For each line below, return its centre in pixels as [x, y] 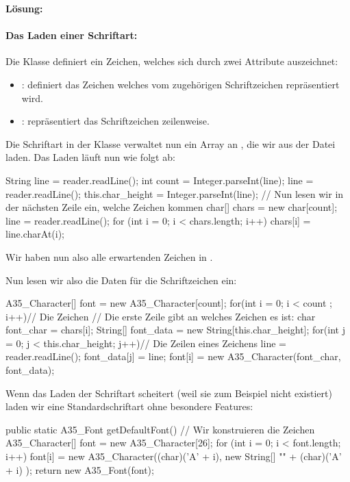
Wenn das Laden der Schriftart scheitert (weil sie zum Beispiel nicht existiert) [169, 393]
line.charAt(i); [35, 234]
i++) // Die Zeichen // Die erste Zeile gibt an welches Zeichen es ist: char [161, 316]
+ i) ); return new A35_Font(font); [80, 469]
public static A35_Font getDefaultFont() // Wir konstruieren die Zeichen [160, 429]
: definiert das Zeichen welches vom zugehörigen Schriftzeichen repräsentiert [180, 84]
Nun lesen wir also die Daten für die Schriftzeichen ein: [121, 280]
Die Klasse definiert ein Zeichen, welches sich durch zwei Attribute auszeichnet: [172, 61]
